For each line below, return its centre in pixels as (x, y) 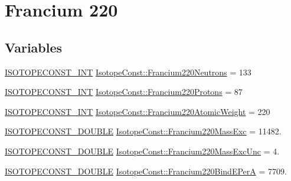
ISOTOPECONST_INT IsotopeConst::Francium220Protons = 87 (124, 92)
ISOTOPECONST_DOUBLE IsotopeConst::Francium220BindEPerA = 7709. (146, 171)
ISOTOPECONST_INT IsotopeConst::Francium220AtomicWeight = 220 (138, 111)
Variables (34, 47)
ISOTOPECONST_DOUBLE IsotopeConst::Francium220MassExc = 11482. (143, 131)
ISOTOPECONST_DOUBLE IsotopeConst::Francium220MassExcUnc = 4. (142, 151)
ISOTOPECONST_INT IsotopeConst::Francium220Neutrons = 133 (128, 72)
